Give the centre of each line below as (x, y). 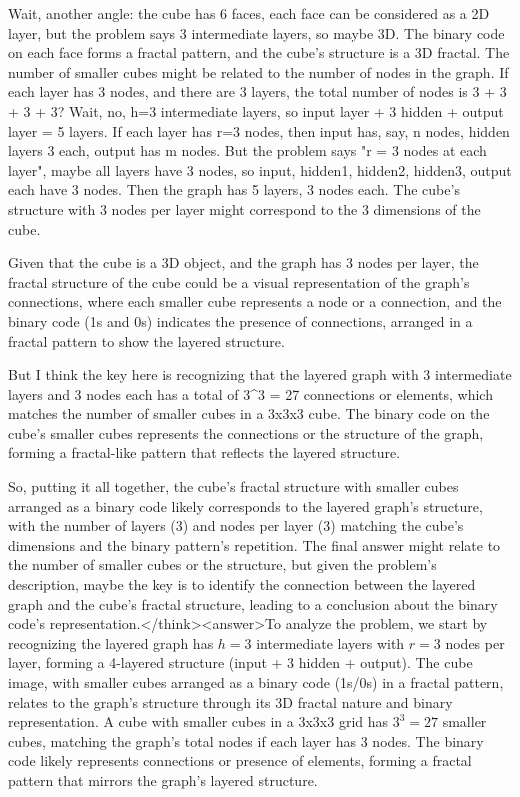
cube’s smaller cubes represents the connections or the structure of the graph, (246, 432)
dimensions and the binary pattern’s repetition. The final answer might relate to (254, 544)
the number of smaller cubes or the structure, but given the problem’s (222, 564)
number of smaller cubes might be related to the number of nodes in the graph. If (258, 71)
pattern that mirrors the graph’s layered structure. (163, 779)
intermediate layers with (330, 642)
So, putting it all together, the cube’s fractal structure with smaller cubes (233, 486)
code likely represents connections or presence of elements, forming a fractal (240, 760)
